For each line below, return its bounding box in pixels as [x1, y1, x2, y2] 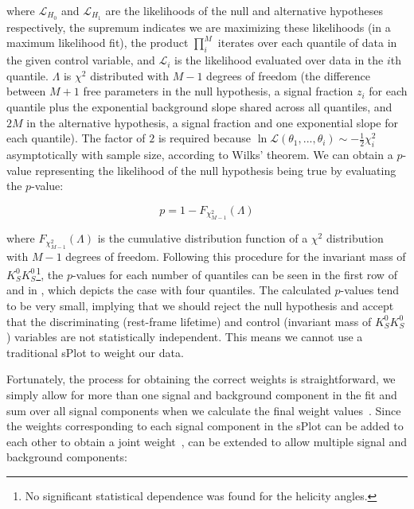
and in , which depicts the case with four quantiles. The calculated [6, 282, 331, 298]
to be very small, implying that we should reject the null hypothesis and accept [6, 297, 394, 314]
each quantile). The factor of [6, 130, 146, 146]
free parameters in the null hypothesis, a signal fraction [83, 83, 353, 99]
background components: [6, 449, 127, 465]
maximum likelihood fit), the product [6, 34, 189, 51]
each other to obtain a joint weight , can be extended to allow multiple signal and [6, 433, 407, 449]
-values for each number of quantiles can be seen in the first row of [72, 266, 397, 282]
